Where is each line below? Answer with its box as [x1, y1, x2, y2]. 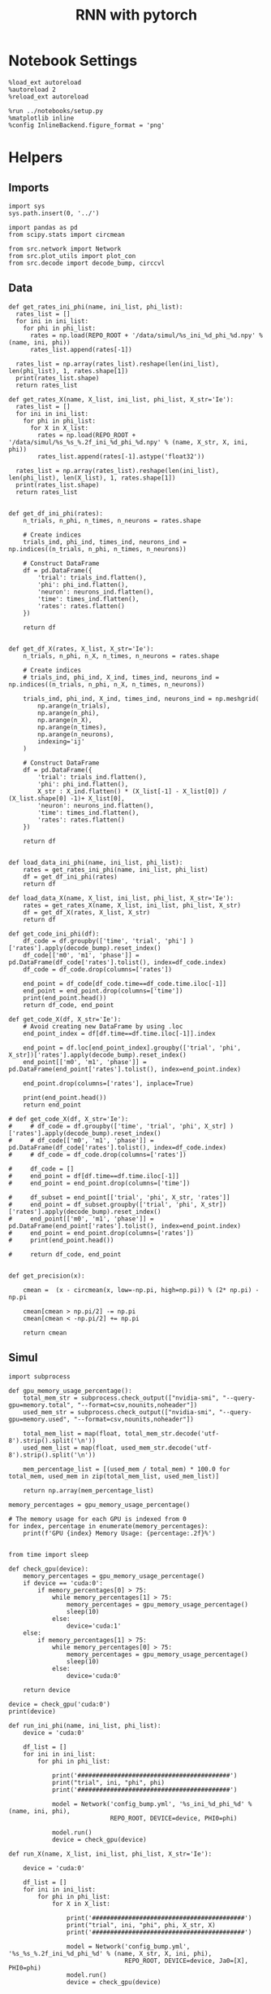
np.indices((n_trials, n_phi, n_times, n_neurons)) [8, 545, 187, 553]
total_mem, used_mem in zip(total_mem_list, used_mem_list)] [8, 1472, 220, 1480]
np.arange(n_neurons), [37, 730, 114, 738]
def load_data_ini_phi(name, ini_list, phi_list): [8, 858, 183, 866]
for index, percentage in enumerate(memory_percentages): [8, 1522, 209, 1530]
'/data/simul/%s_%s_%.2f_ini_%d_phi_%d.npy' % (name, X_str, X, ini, [8, 438, 249, 446]
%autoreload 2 [8, 85, 57, 94]
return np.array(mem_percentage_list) [23, 1486, 154, 1495]
